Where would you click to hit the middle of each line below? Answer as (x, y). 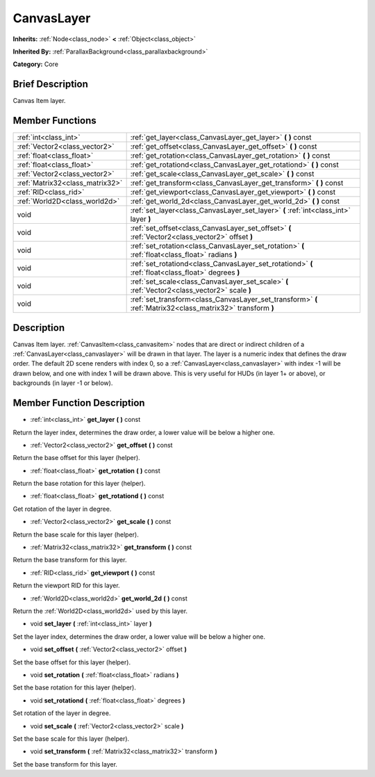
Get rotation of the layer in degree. (62, 509)
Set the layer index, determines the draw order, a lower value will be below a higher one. (139, 637)
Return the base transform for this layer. (70, 560)
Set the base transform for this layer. (65, 764)
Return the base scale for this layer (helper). (76, 534)
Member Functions (55, 121)
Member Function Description (79, 403)
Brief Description (50, 84)
